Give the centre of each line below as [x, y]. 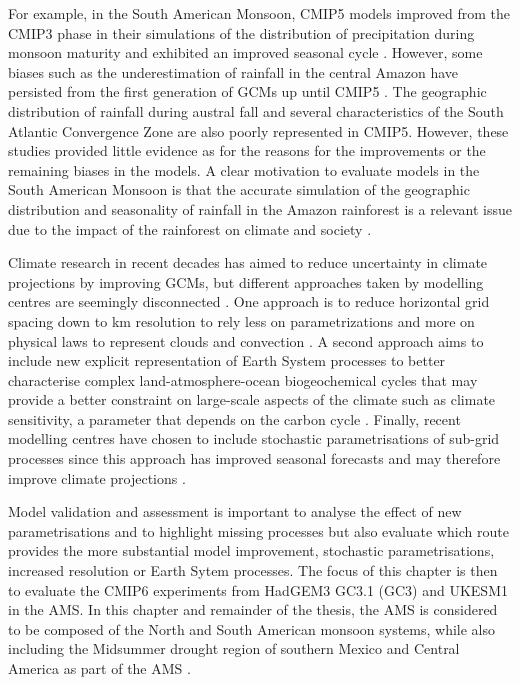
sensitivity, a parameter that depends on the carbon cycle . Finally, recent [234, 418]
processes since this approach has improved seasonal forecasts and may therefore [254, 458]
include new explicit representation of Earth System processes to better [227, 360]
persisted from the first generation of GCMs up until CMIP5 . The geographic [247, 91]
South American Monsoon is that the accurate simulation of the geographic [239, 189]
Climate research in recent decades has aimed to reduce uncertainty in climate [248, 262]
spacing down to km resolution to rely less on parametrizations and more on [241, 320]
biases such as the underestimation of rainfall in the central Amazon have [233, 71]
